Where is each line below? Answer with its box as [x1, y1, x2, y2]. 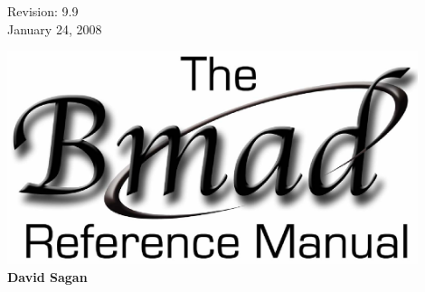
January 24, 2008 [7, 19, 102, 38]
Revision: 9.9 [7, 2, 79, 20]
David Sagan [7, 267, 88, 286]
